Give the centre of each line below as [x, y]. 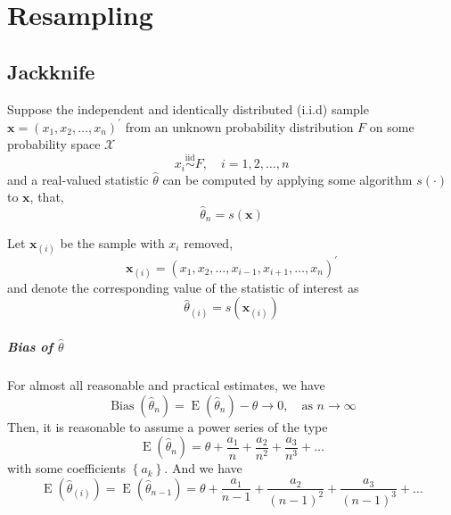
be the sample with [112, 242]
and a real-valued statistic [78, 179]
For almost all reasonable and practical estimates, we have [166, 384]
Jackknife [51, 71]
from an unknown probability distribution [239, 126]
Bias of [30, 346]
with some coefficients [67, 468]
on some [392, 126]
